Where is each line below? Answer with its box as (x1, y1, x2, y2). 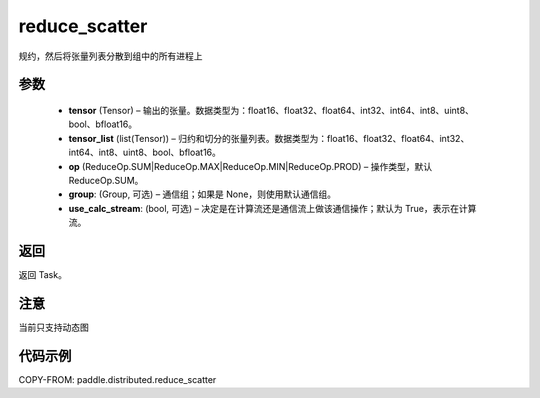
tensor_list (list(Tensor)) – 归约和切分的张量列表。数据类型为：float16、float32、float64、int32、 (68, 132, 470, 144)
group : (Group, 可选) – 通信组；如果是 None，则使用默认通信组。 (68, 188, 337, 200)
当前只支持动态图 (18, 321, 89, 333)
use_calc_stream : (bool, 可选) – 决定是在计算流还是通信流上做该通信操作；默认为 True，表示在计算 (68, 202, 477, 214)
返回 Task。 (18, 268, 67, 280)
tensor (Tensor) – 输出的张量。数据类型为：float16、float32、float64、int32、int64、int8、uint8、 (68, 104, 475, 116)
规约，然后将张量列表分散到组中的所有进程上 (18, 50, 203, 62)
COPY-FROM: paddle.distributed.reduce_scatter (18, 373, 217, 385)
